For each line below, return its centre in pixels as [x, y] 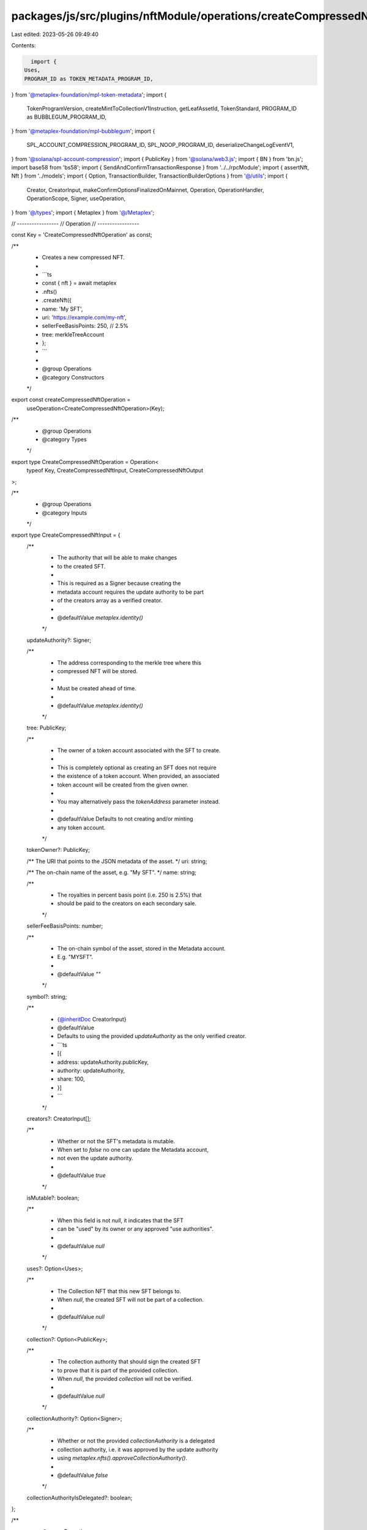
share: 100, [71, 1079]
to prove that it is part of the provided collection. [118, 1370]
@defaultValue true [82, 1176]
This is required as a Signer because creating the [119, 583]
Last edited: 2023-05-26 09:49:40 [55, 34]
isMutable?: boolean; [53, 1198]
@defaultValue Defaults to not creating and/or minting [125, 819]
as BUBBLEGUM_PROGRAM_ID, [67, 117]
